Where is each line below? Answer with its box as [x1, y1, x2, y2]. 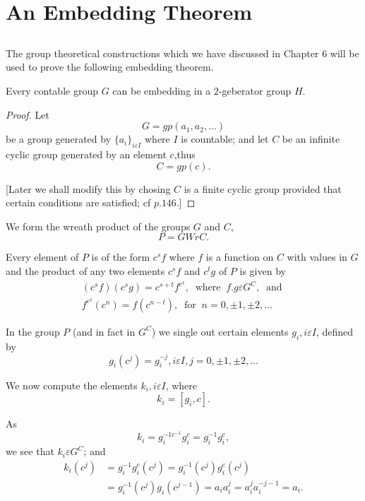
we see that [6, 444, 54, 459]
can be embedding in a [112, 83, 211, 98]
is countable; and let [181, 131, 269, 146]
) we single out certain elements [151, 324, 289, 338]
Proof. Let [6, 107, 49, 122]
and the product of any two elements [6, 263, 165, 278]
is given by [239, 263, 286, 278]
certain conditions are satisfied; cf [6, 195, 151, 210]
